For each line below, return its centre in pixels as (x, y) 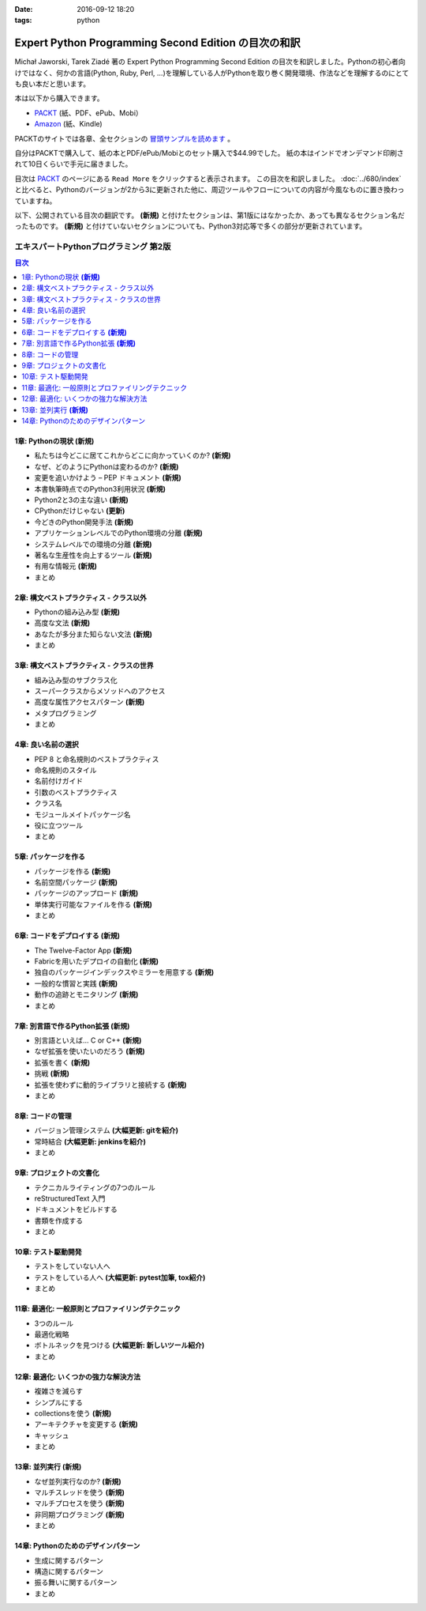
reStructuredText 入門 (70, 1198)
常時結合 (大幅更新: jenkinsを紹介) (90, 1141)
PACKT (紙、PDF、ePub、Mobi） (89, 113)
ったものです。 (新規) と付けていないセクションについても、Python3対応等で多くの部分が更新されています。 (191, 226)
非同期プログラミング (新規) (80, 1515)
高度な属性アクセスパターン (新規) (90, 702)
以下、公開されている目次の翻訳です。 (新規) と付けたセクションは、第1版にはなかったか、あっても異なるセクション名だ (210, 215)
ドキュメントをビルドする (76, 1209)
